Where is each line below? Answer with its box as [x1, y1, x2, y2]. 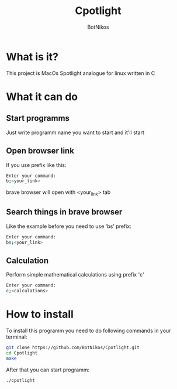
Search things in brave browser [6, 207, 123, 217]
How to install [6, 308, 74, 321]
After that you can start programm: [6, 366, 90, 373]
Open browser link [6, 146, 75, 156]
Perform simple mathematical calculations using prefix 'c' [6, 271, 144, 278]
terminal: [6, 333, 27, 340]
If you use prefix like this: [6, 161, 67, 168]
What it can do [6, 90, 78, 103]
